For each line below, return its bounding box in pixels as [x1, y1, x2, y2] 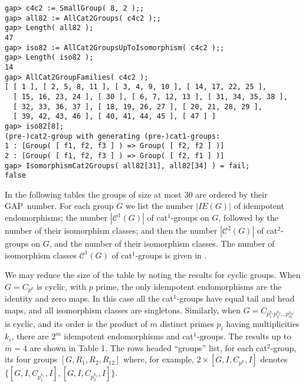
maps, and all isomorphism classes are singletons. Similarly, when [5, 303, 241, 316]
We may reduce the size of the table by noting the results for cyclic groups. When [5, 269, 301, 281]
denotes [260, 353, 288, 365]
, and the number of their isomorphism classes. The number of [49, 237, 275, 249]
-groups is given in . [135, 248, 207, 261]
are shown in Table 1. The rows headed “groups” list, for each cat [29, 341, 267, 354]
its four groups [5, 353, 58, 365]
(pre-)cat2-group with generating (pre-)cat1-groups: [5, 132, 221, 140]
